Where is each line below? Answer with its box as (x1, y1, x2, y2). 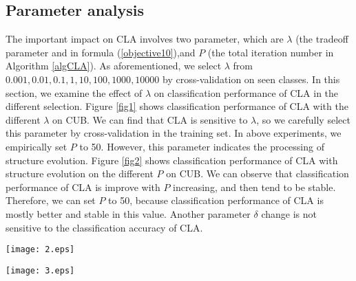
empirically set (6, 139, 67, 153)
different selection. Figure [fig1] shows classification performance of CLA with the (6, 99, 348, 113)
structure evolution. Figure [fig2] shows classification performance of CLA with (6, 153, 338, 167)
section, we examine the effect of (6, 85, 143, 100)
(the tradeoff (295, 32, 348, 46)
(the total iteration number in (207, 45, 334, 59)
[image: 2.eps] (6, 245, 75, 255)
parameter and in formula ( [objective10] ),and (6, 45, 196, 59)
